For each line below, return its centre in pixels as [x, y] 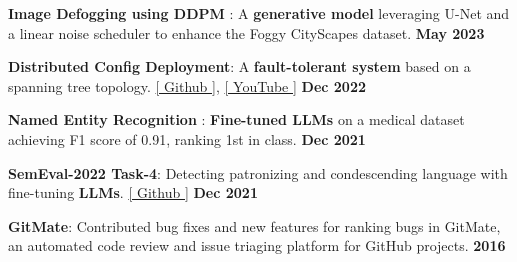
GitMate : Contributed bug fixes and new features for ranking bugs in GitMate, [254, 225]
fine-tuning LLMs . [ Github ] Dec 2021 [133, 192]
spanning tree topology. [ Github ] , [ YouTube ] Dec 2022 [187, 85]
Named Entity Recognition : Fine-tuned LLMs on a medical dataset [236, 119]
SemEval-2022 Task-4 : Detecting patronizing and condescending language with [258, 172]
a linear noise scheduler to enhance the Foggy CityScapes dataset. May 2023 [246, 32]
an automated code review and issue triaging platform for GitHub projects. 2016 [257, 245]
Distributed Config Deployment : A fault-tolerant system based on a [239, 66]
